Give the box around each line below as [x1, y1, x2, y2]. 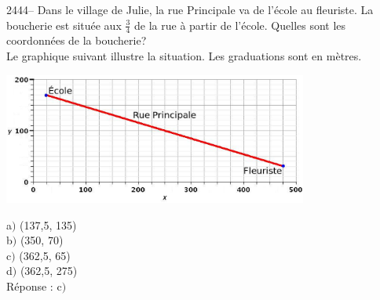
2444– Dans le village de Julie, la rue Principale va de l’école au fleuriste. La [6, 2, 374, 17]
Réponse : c [6, 278, 62, 295]
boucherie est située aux [6, 16, 122, 33]
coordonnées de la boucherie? [6, 32, 147, 49]
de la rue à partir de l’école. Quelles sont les [134, 16, 346, 33]
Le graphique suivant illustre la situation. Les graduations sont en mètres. [6, 48, 362, 64]
